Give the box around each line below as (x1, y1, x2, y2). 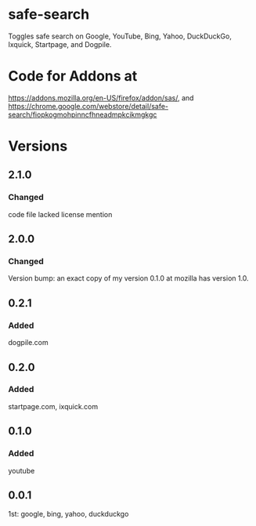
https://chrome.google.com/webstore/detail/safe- (8, 101, 169, 111)
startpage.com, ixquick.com (8, 401, 99, 411)
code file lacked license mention (8, 209, 113, 219)
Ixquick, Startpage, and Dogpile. (8, 39, 112, 49)
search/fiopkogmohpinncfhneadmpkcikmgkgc (8, 110, 157, 119)
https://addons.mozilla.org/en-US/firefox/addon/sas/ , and (8, 93, 194, 103)
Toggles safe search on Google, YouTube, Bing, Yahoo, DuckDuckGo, (8, 31, 233, 41)
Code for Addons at (8, 67, 138, 85)
